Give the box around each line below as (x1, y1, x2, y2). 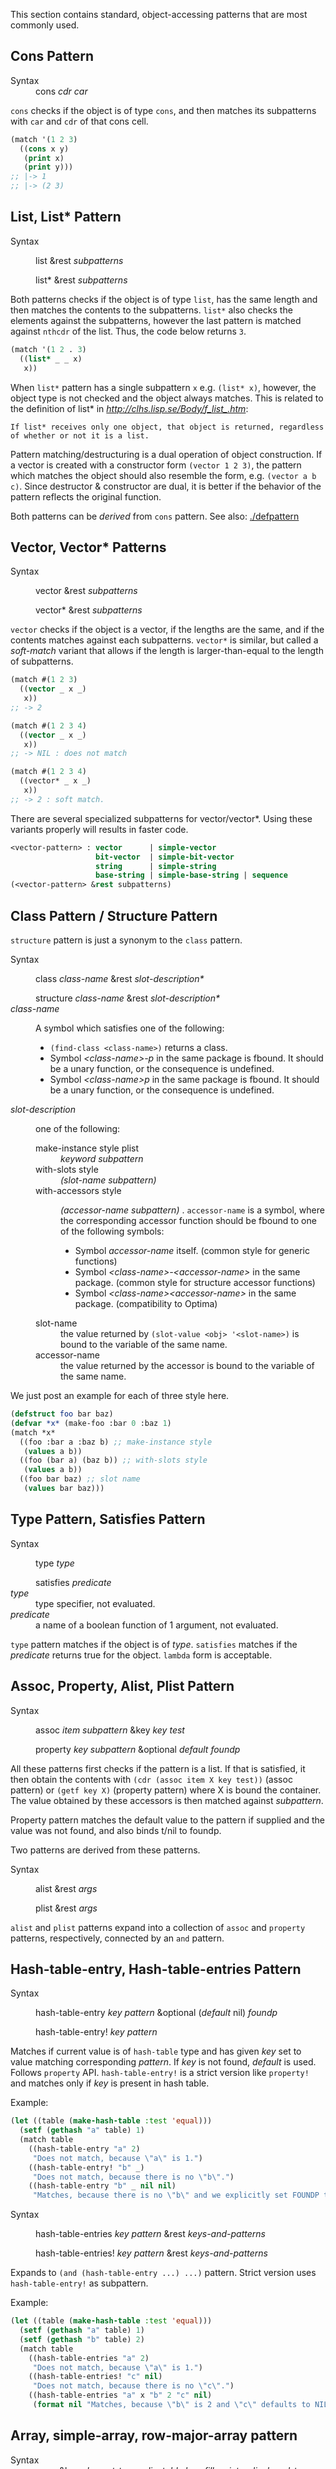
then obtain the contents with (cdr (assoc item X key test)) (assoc (10, 1773, 293, 1785)
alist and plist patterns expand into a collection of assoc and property (10, 1921, 306, 1933)
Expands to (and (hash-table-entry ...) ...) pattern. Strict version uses (10, 2267, 317, 2279)
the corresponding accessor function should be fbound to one (60, 1215, 317, 1226)
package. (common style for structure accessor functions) (74, 1277, 316, 1288)
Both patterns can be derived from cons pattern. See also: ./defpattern (10, 510, 300, 522)
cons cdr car (35, 85, 88, 97)
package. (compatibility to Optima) (74, 1298, 218, 1309)
